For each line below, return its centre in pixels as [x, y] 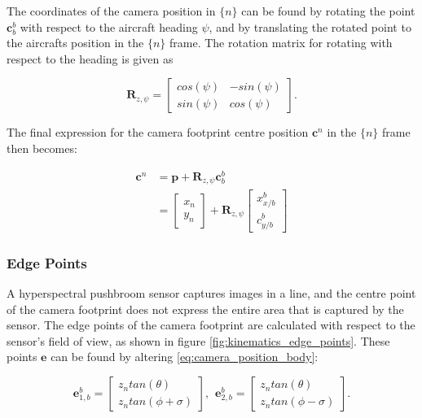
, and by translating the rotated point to [310, 26]
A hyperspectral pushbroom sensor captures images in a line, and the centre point [211, 292]
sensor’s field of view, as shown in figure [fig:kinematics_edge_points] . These [198, 340]
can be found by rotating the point [328, 11]
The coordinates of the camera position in [111, 11]
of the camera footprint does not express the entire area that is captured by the [205, 309]
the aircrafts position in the [75, 43]
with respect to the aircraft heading [109, 26]
